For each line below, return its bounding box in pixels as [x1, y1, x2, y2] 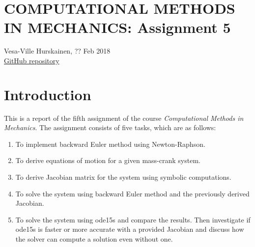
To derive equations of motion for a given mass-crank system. [15, 155, 200, 165]
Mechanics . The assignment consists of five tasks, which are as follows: [4, 122, 216, 133]
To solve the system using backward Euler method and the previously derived [15, 188, 250, 198]
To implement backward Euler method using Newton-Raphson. [15, 138, 205, 149]
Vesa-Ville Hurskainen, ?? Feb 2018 [4, 46, 111, 56]
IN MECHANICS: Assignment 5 [4, 17, 231, 37]
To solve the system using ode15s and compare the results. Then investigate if [15, 214, 251, 224]
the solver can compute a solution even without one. [15, 233, 173, 244]
